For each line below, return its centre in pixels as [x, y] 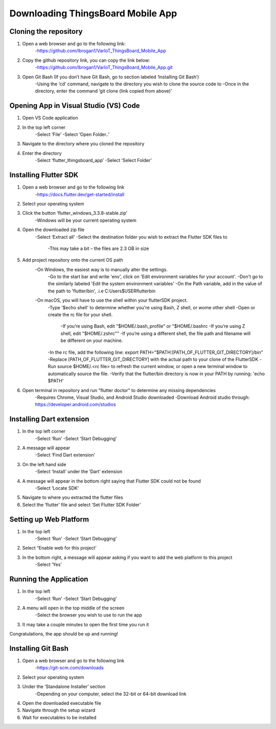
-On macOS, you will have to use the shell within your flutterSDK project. [111, 300]
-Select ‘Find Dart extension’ [65, 455]
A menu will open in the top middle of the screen [73, 608]
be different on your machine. [92, 340]
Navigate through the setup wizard [59, 710]
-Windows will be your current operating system [86, 220]
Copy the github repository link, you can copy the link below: [86, 60]
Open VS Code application [50, 118]
